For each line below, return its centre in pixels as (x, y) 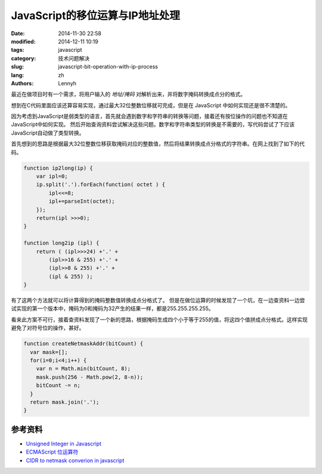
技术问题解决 (74, 58)
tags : (18, 50)
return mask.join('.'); (65, 402)
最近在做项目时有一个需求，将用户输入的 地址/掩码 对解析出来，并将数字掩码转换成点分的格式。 (128, 94)
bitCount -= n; (58, 385)
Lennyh (67, 83)
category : (24, 58)
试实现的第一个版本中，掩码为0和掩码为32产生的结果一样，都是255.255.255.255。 (112, 309)
